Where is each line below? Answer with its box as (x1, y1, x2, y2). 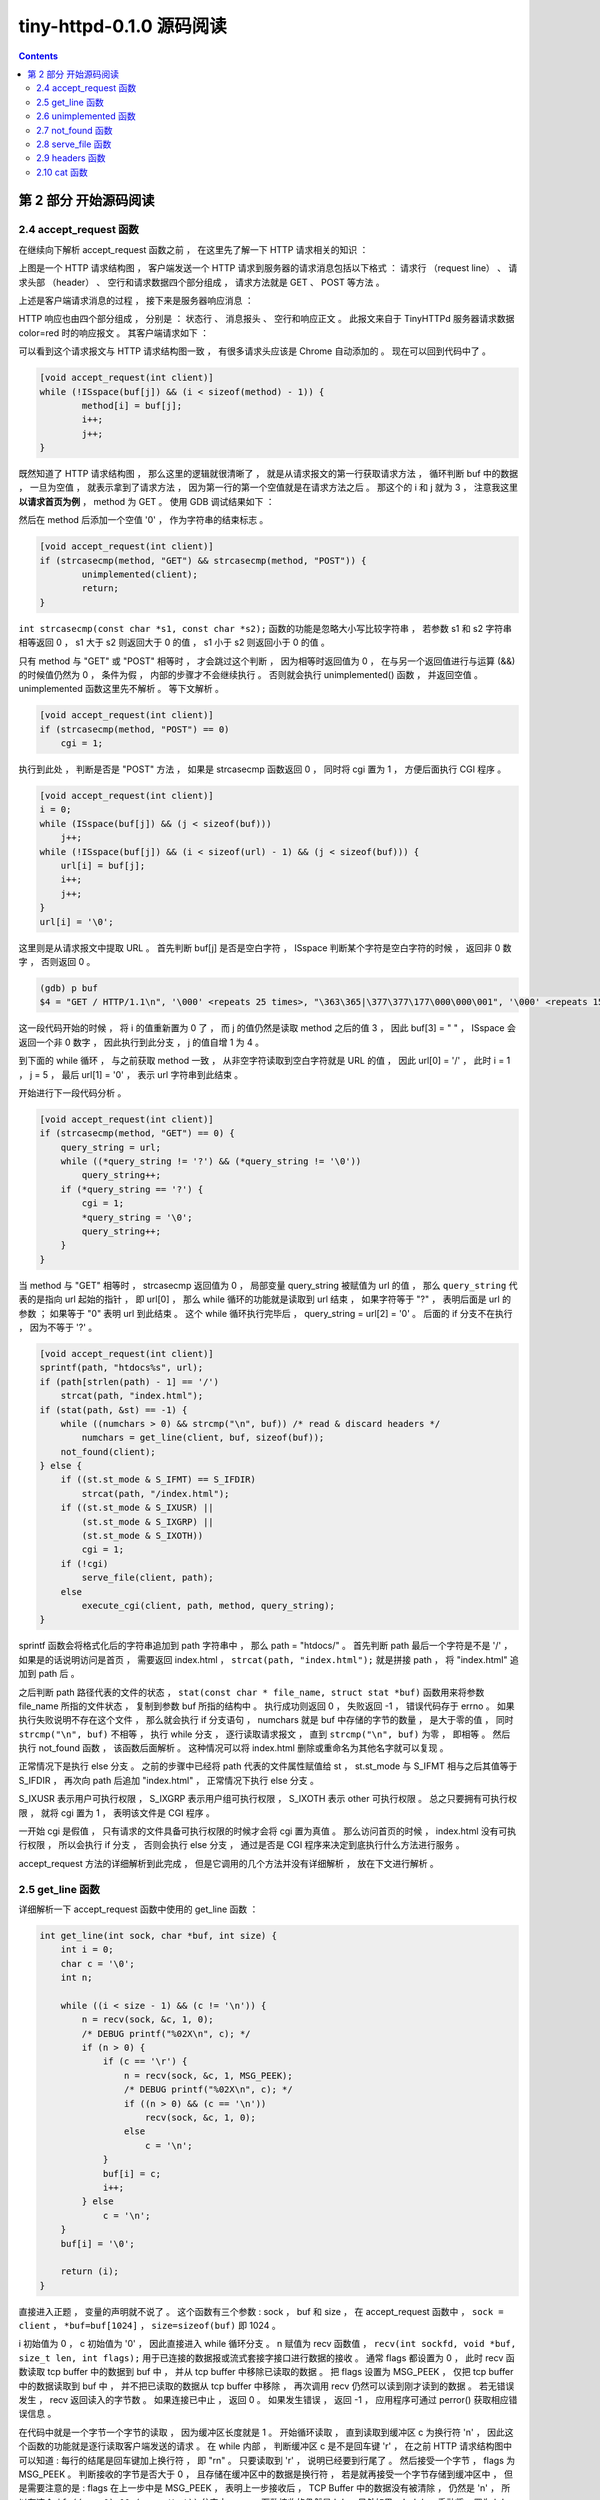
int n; (60, 1972, 93, 1984)
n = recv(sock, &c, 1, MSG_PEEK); (123, 2070, 294, 2081)
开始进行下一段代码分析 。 (18, 1086, 127, 1099)
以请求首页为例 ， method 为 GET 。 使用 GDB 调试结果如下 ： (18, 495, 275, 507)
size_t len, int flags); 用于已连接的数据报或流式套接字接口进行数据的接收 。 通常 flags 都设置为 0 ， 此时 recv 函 (18, 2351, 515, 2364)
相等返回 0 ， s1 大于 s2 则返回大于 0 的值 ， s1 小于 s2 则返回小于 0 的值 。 (18, 636, 330, 649)
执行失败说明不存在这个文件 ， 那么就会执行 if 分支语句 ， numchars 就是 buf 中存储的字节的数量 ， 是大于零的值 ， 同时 (18, 1714, 514, 1726)
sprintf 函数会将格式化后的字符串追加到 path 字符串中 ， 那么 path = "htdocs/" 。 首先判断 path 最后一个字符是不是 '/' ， (18, 1640, 513, 1652)
